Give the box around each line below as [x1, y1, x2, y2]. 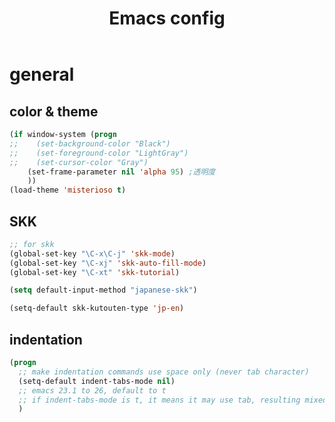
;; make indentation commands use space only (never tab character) [18, 367, 310, 377]
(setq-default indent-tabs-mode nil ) [18, 376, 176, 386]
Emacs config [108, 7, 226, 30]
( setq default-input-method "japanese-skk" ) [9, 285, 198, 296]
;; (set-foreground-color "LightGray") [9, 148, 189, 158]
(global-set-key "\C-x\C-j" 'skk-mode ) [9, 248, 176, 259]
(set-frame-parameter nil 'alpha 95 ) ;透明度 [27, 167, 216, 177]
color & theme [9, 103, 99, 120]
